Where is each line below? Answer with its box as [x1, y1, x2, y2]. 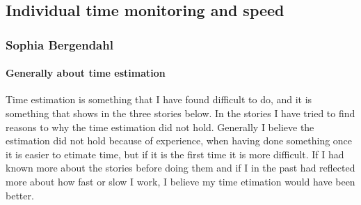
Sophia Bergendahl [6, 36, 113, 53]
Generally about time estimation [6, 66, 166, 80]
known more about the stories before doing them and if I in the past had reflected [6, 160, 355, 175]
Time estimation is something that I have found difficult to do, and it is [6, 92, 312, 107]
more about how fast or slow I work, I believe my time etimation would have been [6, 174, 355, 188]
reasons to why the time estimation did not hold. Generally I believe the [6, 119, 314, 134]
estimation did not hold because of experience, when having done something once [6, 133, 353, 148]
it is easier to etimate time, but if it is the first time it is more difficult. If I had [6, 146, 344, 161]
